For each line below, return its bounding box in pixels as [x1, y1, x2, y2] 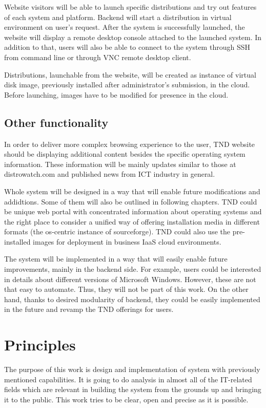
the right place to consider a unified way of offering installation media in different [4, 216, 260, 227]
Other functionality [4, 114, 109, 130]
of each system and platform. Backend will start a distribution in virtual [4, 11, 232, 22]
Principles [4, 334, 76, 355]
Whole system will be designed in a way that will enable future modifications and [4, 186, 260, 196]
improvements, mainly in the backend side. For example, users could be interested [4, 264, 261, 274]
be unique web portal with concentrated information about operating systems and [4, 206, 262, 217]
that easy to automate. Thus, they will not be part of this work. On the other [4, 284, 249, 294]
